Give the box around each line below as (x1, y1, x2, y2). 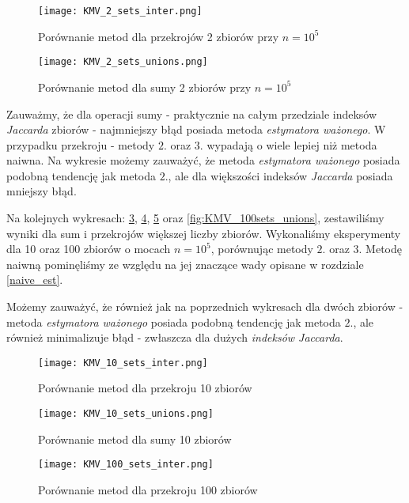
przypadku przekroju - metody (6, 136, 155, 153)
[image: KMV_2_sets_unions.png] (38, 56, 208, 68)
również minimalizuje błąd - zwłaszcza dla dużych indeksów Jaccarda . (6, 329, 343, 346)
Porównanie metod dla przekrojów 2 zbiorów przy (38, 28, 279, 44)
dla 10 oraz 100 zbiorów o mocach (6, 240, 171, 257)
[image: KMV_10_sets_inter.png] (38, 357, 208, 369)
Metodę (365, 240, 402, 257)
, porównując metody (210, 240, 313, 257)
